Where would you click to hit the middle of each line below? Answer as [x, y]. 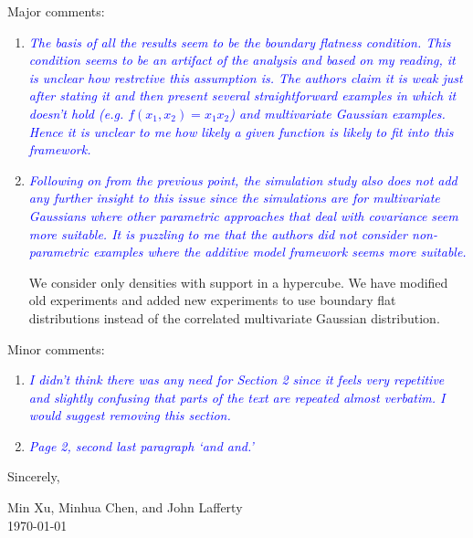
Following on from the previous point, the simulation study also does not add [243, 179]
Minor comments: [56, 348]
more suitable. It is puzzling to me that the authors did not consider [218, 233]
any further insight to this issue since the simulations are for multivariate [234, 198]
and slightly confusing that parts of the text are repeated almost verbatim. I [237, 397]
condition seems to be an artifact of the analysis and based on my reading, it [242, 60]
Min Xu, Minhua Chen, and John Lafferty [125, 507]
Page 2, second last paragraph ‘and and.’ [141, 445]
